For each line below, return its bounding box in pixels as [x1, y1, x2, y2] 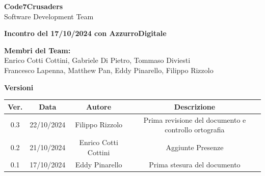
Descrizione [174, 101, 216, 112]
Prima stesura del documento [149, 159, 241, 170]
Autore [86, 101, 112, 112]
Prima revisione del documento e [143, 114, 246, 125]
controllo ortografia [165, 124, 225, 135]
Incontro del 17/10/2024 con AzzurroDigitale [4, 28, 167, 39]
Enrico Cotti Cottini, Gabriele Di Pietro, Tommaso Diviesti [4, 55, 191, 65]
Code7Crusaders [4, 1, 63, 11]
